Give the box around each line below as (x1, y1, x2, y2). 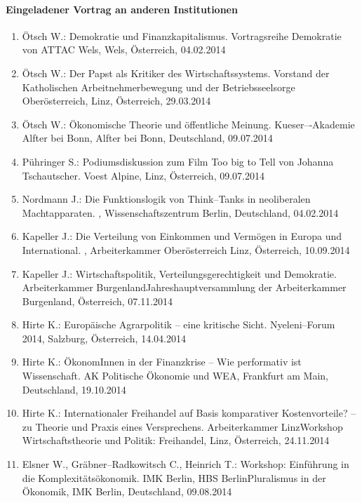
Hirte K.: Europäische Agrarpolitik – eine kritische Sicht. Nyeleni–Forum (22, 317, 335, 332)
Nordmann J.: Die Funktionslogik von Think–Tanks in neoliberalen (22, 192, 311, 206)
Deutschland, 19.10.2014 (22, 382, 126, 396)
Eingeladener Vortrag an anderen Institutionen (6, 1, 238, 16)
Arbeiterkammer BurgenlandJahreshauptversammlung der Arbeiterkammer (22, 280, 347, 295)
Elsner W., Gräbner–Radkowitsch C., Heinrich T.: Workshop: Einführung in (22, 457, 349, 471)
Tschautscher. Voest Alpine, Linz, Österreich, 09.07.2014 (22, 168, 264, 182)
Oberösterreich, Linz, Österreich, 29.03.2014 (22, 93, 211, 108)
